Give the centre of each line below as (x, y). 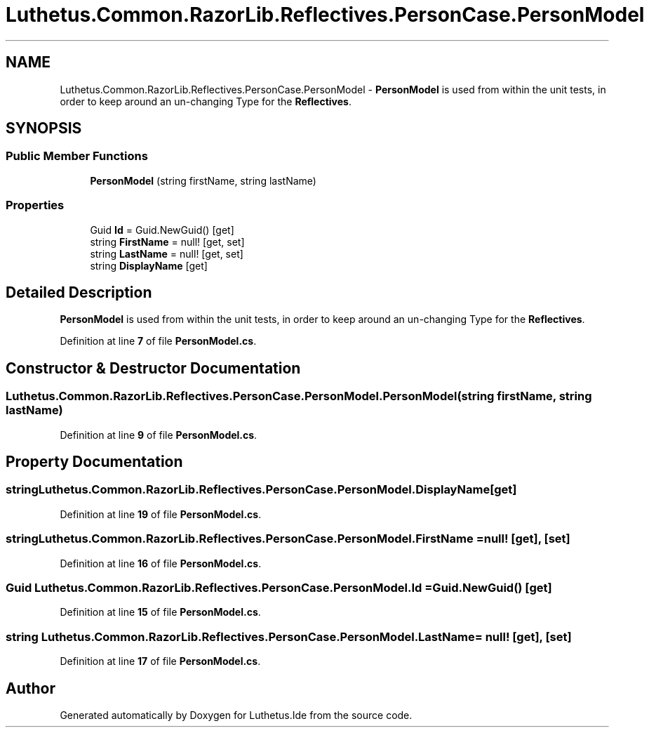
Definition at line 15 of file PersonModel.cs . (160, 612)
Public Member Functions (77, 156)
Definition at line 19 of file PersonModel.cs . (161, 514)
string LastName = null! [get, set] (167, 253)
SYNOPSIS (44, 128)
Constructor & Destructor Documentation (153, 368)
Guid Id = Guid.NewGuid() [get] (162, 230)
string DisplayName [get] (149, 265)
